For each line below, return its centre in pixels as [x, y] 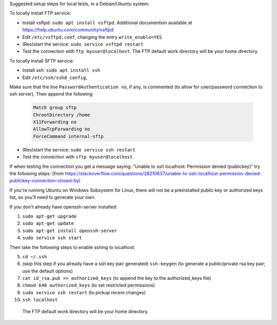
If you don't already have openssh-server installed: [63, 207]
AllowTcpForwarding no [62, 129]
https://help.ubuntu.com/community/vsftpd [68, 30]
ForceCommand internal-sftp [68, 136]
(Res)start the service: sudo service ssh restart [79, 149]
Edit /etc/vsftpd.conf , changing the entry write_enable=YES [92, 37]
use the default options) [47, 271]
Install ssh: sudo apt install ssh [61, 70]
